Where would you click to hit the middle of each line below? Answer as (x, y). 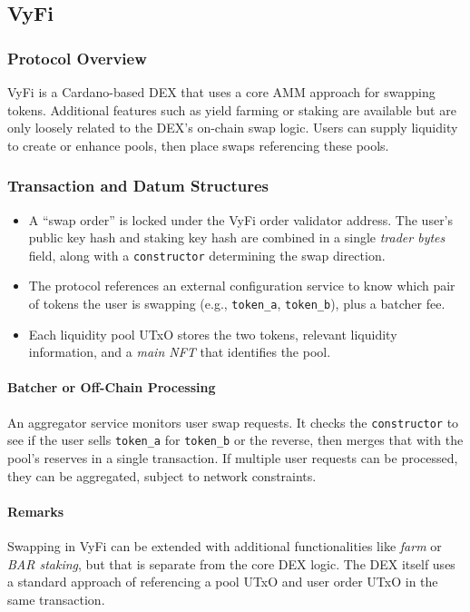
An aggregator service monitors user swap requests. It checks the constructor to (233, 422)
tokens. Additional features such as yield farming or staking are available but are (232, 109)
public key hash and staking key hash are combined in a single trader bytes (237, 237)
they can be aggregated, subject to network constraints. (162, 475)
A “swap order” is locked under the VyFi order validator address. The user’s (241, 219)
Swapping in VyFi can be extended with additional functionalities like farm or (225, 545)
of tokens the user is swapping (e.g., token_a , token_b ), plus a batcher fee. (237, 304)
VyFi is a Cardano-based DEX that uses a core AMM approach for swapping (221, 92)
